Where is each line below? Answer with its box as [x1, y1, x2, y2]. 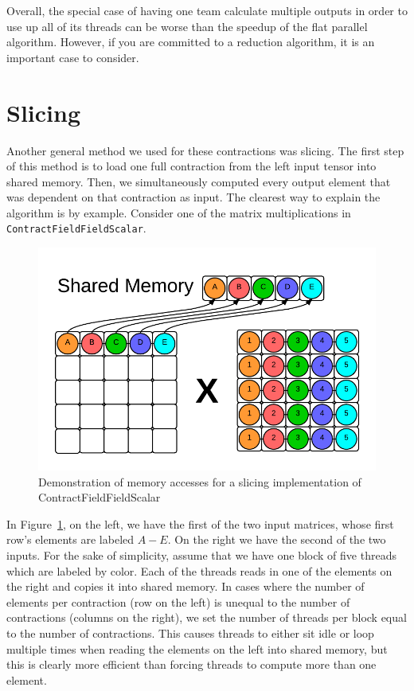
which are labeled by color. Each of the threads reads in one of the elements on [6, 562, 393, 579]
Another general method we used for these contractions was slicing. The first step [6, 142, 404, 158]
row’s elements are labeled [6, 531, 135, 548]
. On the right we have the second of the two [167, 531, 386, 548]
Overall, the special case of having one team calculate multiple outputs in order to [6, 2, 408, 18]
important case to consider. [6, 49, 139, 65]
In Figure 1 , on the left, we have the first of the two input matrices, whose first [6, 515, 394, 532]
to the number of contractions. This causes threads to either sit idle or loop [6, 625, 374, 641]
